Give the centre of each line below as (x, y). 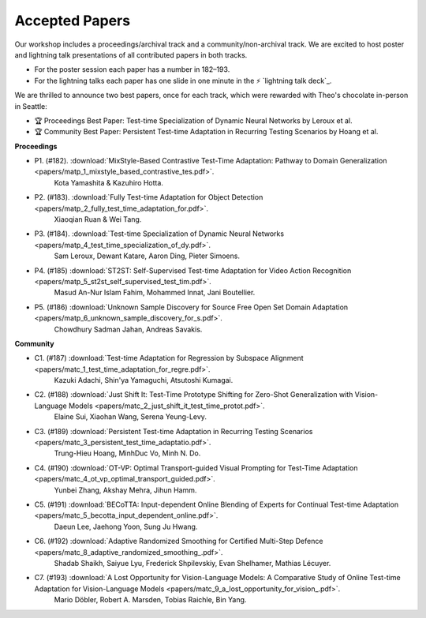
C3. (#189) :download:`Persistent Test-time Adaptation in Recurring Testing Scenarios (174, 431)
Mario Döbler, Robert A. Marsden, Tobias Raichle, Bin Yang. (150, 600)
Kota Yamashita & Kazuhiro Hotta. (108, 182)
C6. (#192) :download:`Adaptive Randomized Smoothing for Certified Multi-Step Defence (179, 541)
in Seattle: (31, 106)
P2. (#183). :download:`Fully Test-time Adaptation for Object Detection (149, 197)
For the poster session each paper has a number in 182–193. (132, 69)
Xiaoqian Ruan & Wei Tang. (98, 219)
